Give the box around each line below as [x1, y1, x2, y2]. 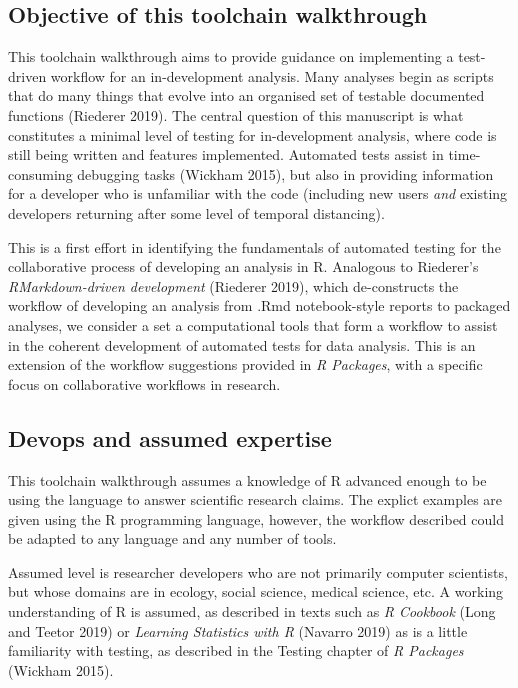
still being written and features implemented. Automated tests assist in [8, 144, 444, 165]
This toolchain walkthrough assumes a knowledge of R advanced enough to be [8, 469, 487, 490]
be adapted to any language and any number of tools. [8, 528, 337, 549]
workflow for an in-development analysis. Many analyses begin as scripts [50, 65, 494, 86]
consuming [8, 163, 73, 184]
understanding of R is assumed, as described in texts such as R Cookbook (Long [8, 601, 496, 622]
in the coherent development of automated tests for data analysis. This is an [8, 334, 476, 355]
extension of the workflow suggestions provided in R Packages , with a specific [8, 354, 483, 375]
